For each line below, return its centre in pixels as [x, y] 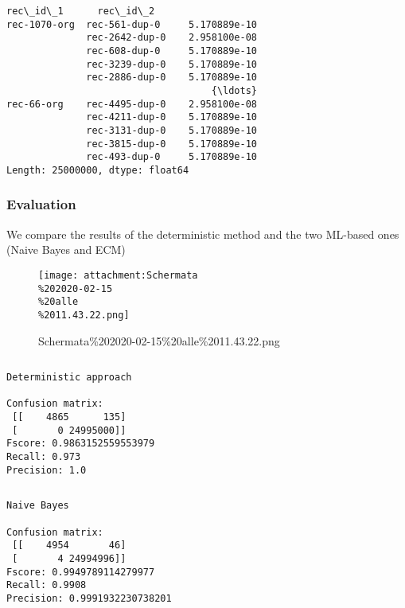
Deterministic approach [69, 378]
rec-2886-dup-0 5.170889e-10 [171, 78]
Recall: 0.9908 [47, 585]
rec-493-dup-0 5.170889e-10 [171, 157]
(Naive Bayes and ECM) [66, 249]
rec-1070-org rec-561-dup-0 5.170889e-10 [132, 24]
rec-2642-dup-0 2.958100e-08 [171, 38]
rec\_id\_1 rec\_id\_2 [81, 11]
